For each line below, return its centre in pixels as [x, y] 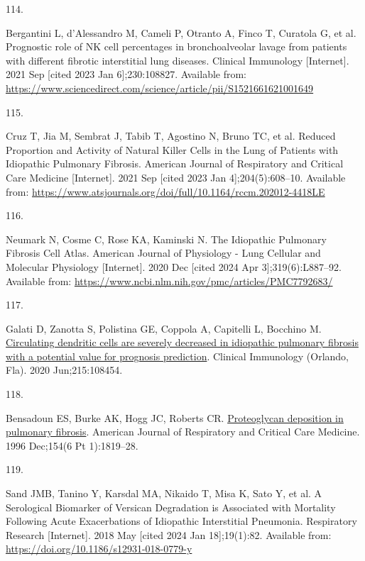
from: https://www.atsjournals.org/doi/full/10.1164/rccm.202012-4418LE [165, 191]
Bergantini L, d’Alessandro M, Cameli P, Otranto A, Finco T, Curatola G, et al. [181, 32]
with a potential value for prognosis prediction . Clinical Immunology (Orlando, [177, 356]
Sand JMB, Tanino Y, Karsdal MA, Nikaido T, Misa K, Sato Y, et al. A [164, 493]
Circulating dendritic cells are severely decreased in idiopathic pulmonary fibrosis [182, 342]
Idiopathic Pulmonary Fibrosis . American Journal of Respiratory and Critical [175, 163]
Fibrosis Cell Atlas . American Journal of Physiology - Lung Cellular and [163, 253]
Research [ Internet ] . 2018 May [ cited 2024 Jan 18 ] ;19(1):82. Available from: [169, 534]
